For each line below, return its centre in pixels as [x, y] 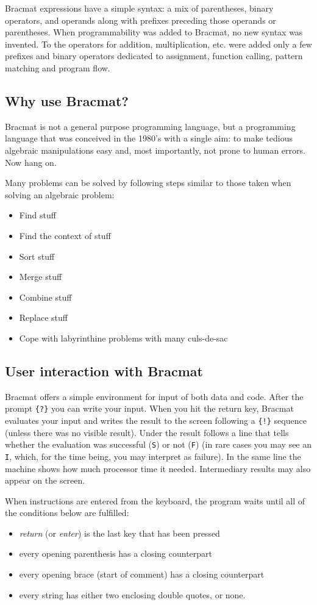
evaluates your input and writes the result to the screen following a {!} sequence [156, 420]
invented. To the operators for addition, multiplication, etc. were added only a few [158, 44]
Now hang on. [31, 162]
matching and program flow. [58, 67]
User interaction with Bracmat [104, 371]
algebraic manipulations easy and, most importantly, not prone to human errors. [155, 150]
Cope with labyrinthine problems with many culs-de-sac [123, 338]
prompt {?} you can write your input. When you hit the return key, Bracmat [149, 408]
